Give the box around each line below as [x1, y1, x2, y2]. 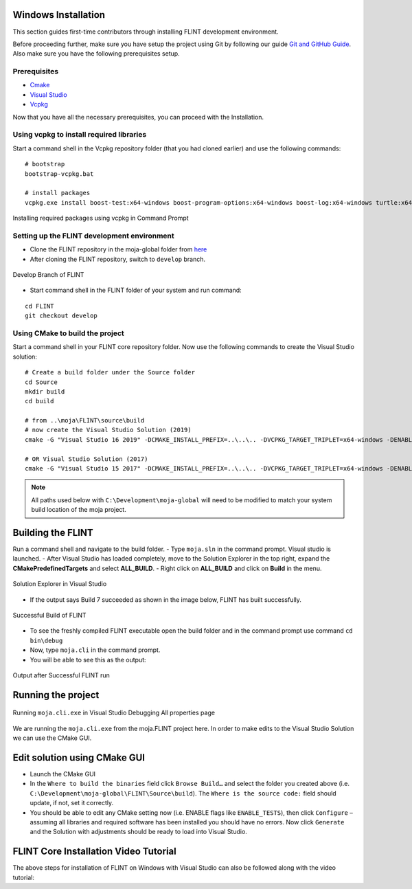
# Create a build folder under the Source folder [25, 368, 196, 376]
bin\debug [30, 636, 63, 644]
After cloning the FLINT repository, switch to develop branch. [30, 255, 206, 263]
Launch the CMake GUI [30, 770, 96, 778]
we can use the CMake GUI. [12, 734, 92, 742]
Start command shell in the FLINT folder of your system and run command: [30, 286, 242, 295]
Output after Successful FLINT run [12, 671, 110, 679]
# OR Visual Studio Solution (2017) [25, 455, 148, 463]
